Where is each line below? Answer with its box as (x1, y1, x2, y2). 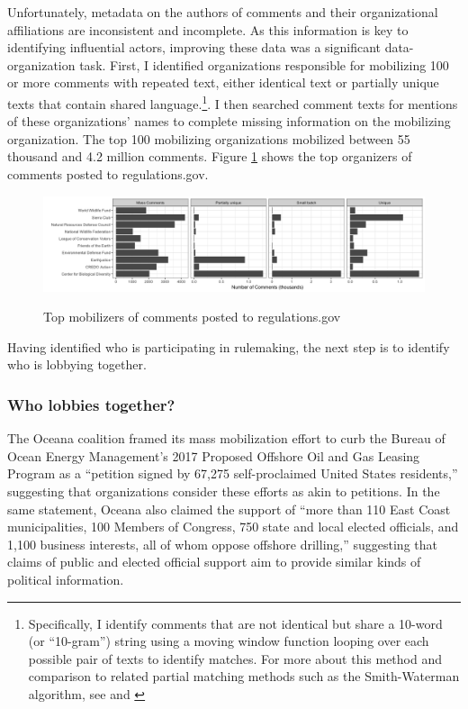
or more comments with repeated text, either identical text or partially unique (7, 73, 439, 92)
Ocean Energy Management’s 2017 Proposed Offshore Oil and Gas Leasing (7, 446, 420, 465)
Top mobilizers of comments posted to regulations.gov (43, 307, 341, 326)
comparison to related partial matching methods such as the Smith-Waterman (28, 667, 460, 686)
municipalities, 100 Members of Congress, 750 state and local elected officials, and (7, 517, 459, 536)
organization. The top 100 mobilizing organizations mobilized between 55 (7, 129, 410, 148)
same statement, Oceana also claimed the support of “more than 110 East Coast (7, 499, 451, 518)
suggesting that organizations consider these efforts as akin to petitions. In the (7, 481, 440, 500)
